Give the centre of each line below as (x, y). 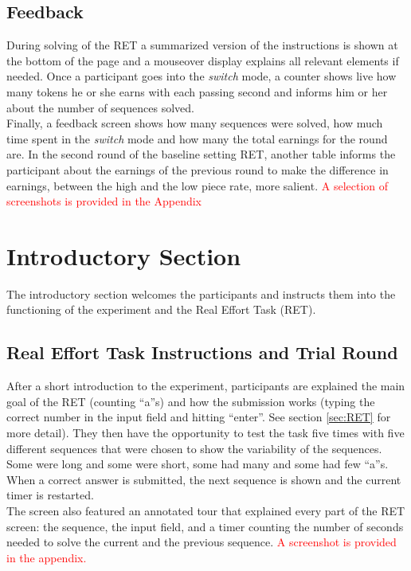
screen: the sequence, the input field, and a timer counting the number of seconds (205, 526)
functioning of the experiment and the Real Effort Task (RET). (161, 309)
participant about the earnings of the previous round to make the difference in (198, 169)
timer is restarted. (50, 495)
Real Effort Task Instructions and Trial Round (202, 352)
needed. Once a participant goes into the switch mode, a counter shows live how (202, 76)
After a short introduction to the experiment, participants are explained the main (206, 386)
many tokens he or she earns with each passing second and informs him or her (197, 91)
